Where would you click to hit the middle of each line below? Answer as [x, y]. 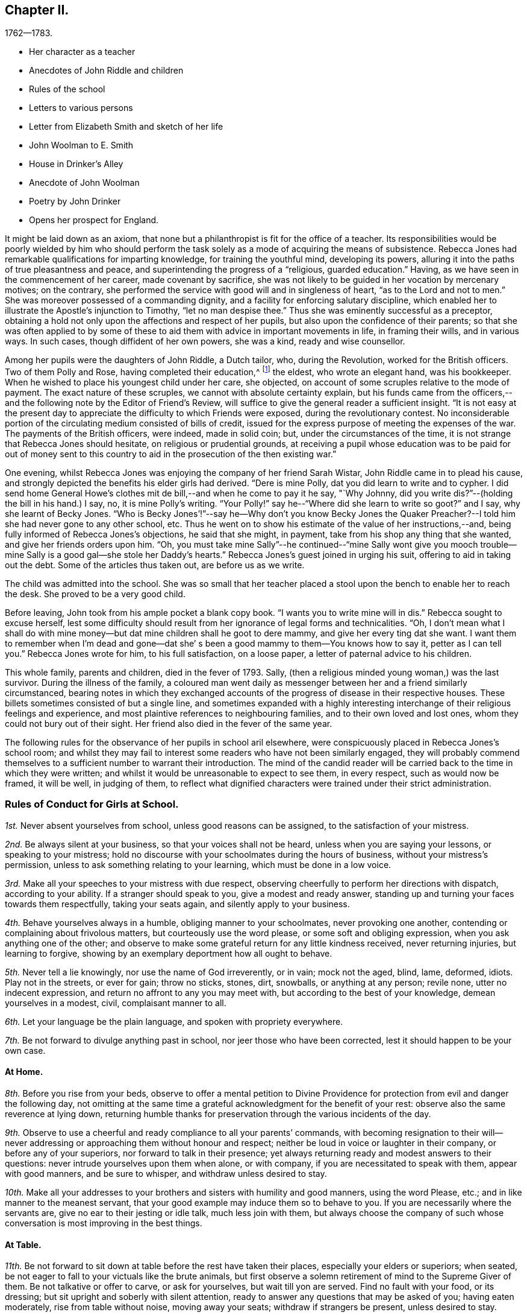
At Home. [24, 1072]
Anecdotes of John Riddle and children [106, 71]
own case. [25, 1050]
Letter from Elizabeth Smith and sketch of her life [126, 127]
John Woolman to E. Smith [81, 145]
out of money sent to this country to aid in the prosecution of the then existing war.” [171, 454]
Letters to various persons [81, 108]
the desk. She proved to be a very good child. [95, 594]
